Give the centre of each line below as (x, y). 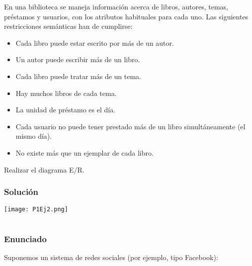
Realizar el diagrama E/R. (44, 169)
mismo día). (34, 136)
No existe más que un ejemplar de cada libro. (84, 152)
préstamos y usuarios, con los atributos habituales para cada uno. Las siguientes (126, 16)
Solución (21, 192)
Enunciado (25, 239)
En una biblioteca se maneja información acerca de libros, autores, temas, (116, 6)
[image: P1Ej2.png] (36, 210)
